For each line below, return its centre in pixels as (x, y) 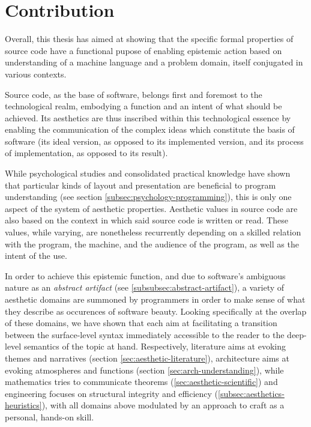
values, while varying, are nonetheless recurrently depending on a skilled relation (153, 232)
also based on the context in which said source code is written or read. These (146, 220)
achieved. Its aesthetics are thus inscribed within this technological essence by (148, 117)
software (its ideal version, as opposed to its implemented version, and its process (154, 141)
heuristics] (23, 405)
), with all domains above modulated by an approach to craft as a (163, 405)
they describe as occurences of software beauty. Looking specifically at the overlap (156, 311)
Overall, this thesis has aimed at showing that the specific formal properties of (149, 39)
